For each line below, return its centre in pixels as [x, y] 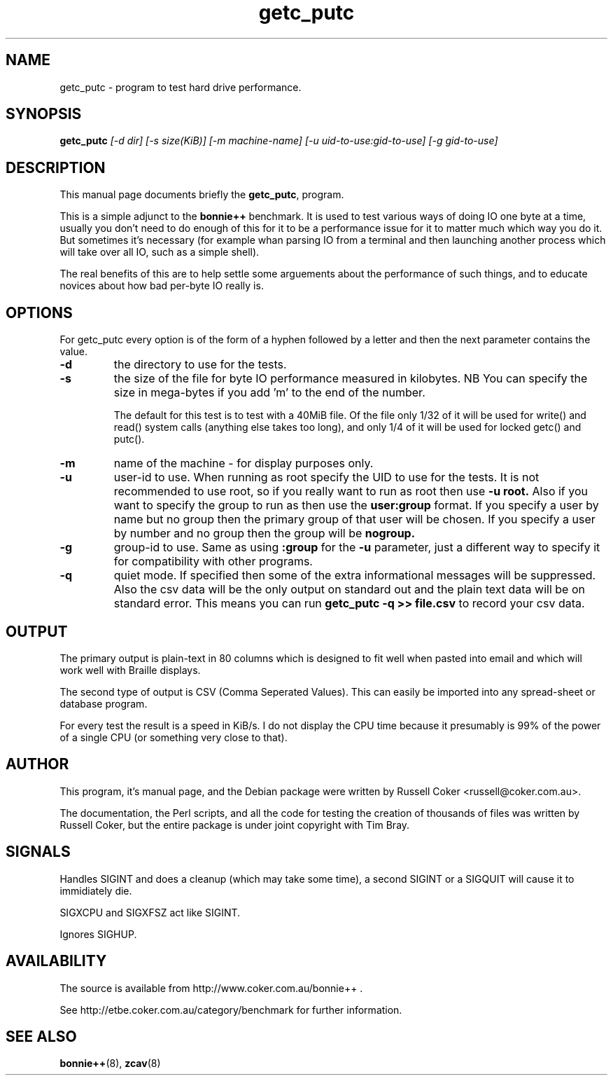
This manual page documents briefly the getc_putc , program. [202, 195]
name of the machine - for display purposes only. [244, 463]
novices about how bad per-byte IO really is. [162, 286]
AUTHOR [37, 764]
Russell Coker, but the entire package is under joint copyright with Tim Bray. [235, 825]
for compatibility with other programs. [213, 562]
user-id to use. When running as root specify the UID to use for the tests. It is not [326, 477]
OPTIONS [39, 312]
